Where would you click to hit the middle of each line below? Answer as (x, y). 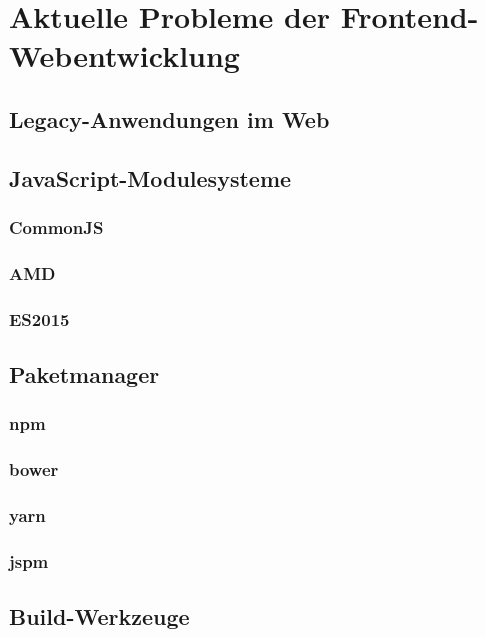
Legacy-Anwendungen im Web (169, 118)
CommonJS (56, 227)
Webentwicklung (124, 55)
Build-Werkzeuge (99, 616)
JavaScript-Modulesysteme (150, 177)
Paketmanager (84, 374)
